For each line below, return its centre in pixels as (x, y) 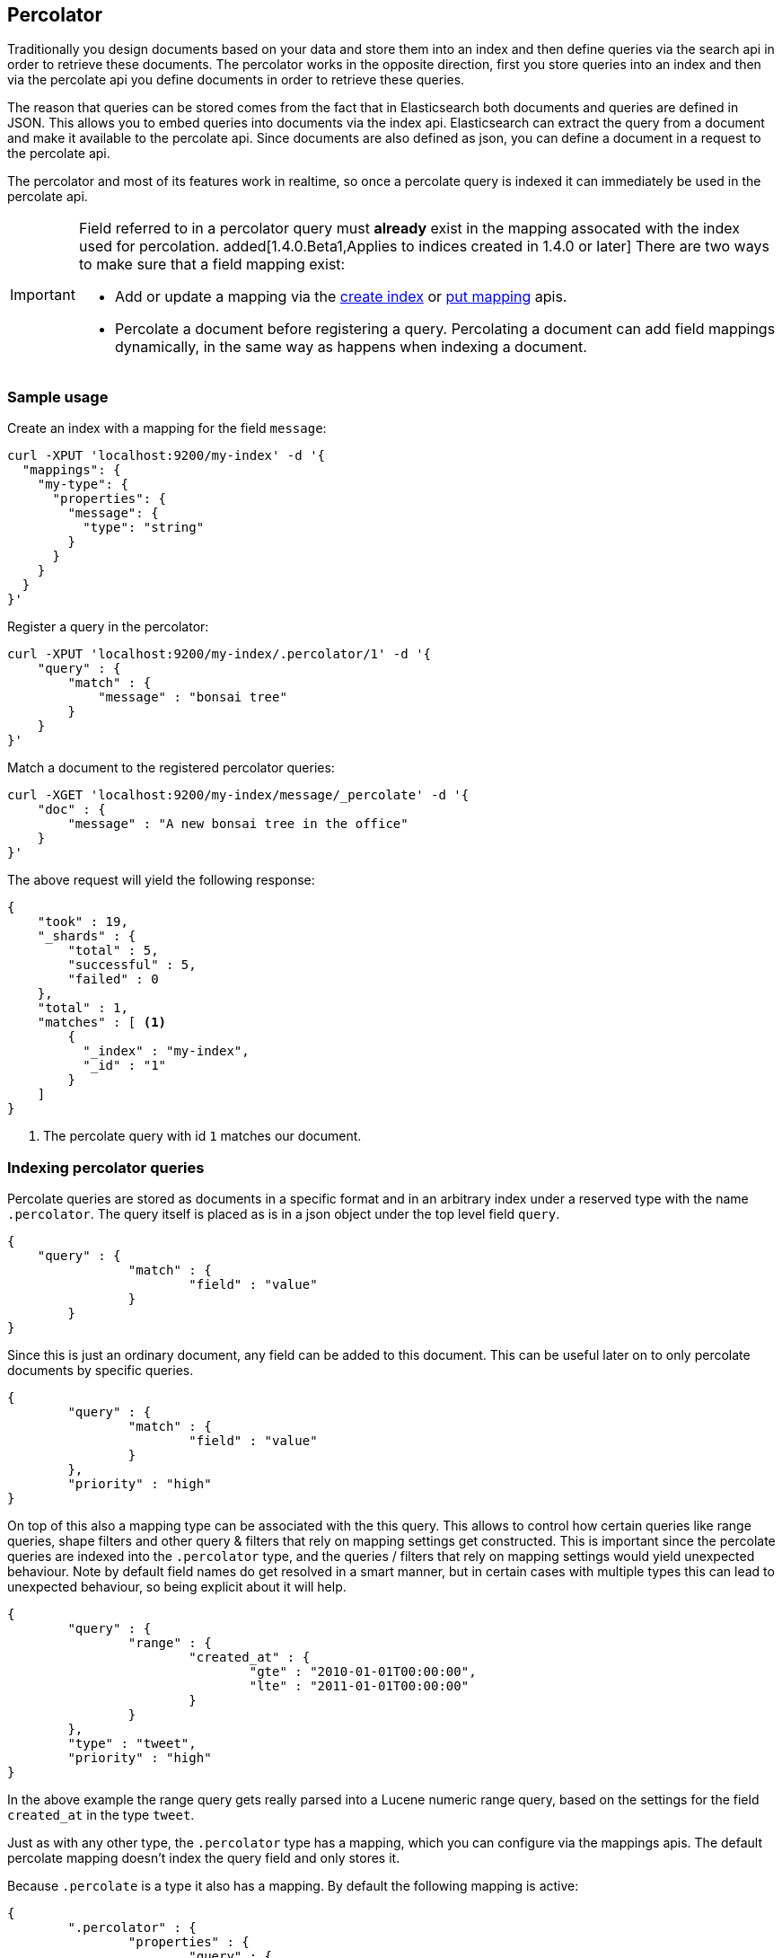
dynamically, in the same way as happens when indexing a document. (351, 347)
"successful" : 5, (132, 965)
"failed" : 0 (113, 979)
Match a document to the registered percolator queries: (171, 768)
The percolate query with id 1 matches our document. (202, 1136)
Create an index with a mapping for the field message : (167, 428)
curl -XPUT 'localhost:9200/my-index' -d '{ (167, 456)
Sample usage (58, 397)
